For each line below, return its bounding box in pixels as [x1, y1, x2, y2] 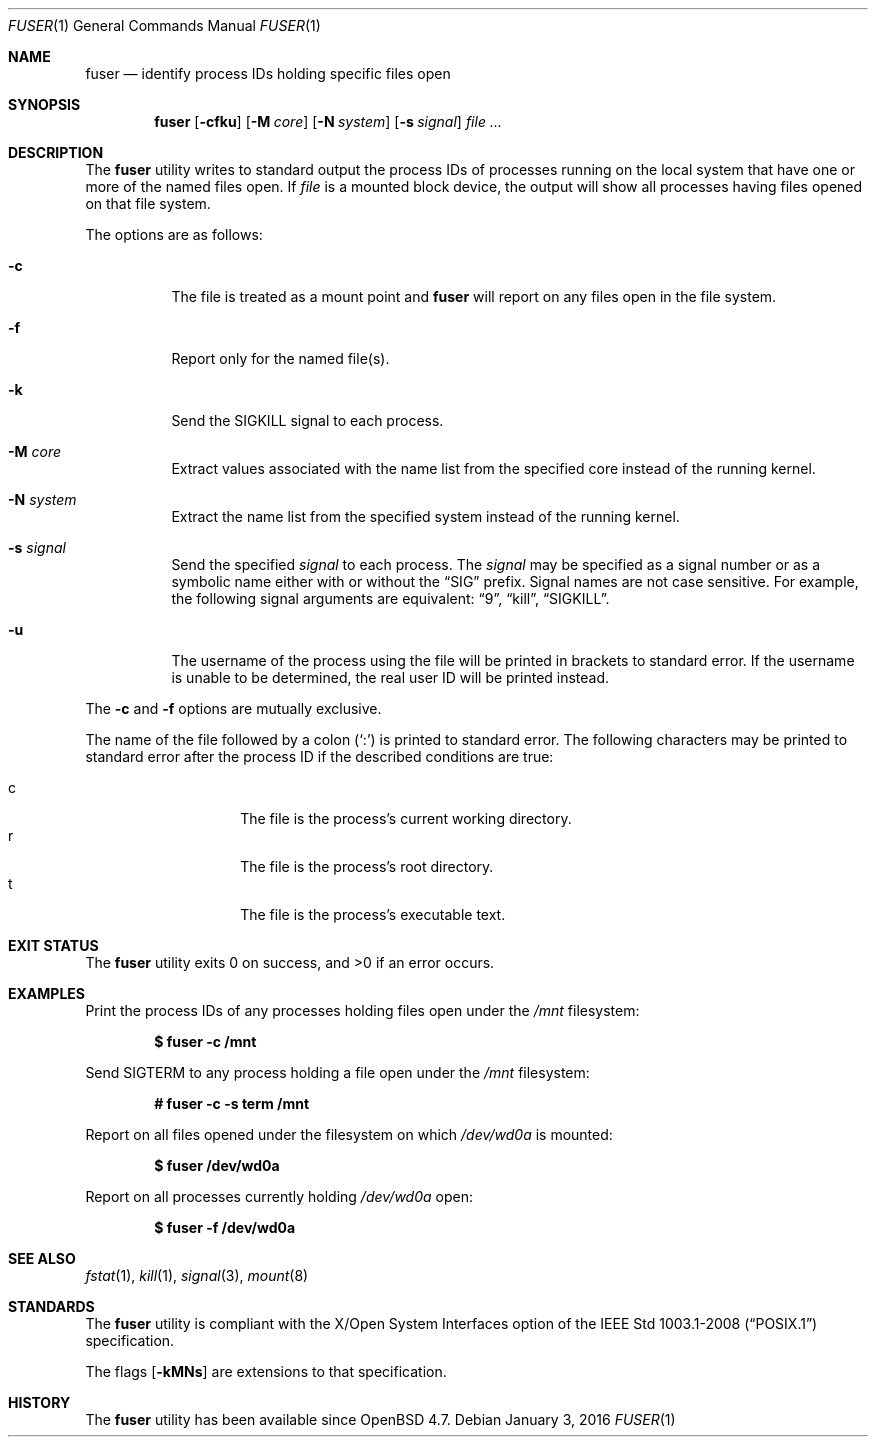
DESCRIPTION [8, 144, 104, 161]
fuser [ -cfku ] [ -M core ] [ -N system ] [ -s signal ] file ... [154, 113, 502, 130]
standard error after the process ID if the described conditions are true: [85, 748, 554, 765]
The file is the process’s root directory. [240, 858, 494, 875]
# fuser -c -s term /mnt [154, 1095, 310, 1112]
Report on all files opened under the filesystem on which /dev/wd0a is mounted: [85, 1126, 613, 1143]
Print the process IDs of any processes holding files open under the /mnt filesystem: [85, 1002, 640, 1019]
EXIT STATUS [8, 937, 99, 954]
